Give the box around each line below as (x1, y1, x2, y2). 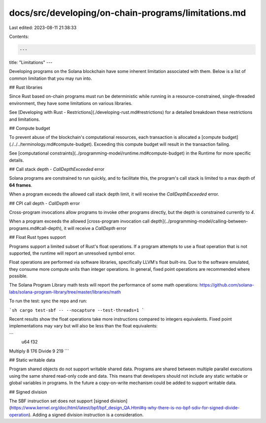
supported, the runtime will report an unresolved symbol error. (9, 250, 135, 256)
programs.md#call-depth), (9, 225, 63, 231)
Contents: (9, 33, 29, 39)
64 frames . (9, 182, 33, 188)
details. (9, 157, 24, 163)
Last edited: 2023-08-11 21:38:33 (9, 25, 77, 31)
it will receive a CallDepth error (64, 225, 127, 231)
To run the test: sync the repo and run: (9, 298, 87, 304)
